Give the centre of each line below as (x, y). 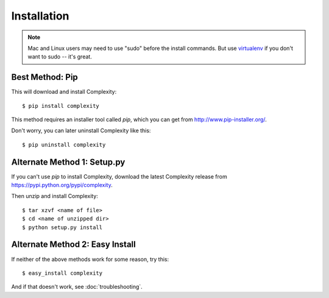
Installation (40, 16)
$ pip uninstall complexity (64, 144)
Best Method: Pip (45, 77)
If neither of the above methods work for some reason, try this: (90, 259)
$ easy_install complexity (62, 273)
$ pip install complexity (61, 106)
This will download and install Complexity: (64, 92)
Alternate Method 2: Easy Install (74, 245)
